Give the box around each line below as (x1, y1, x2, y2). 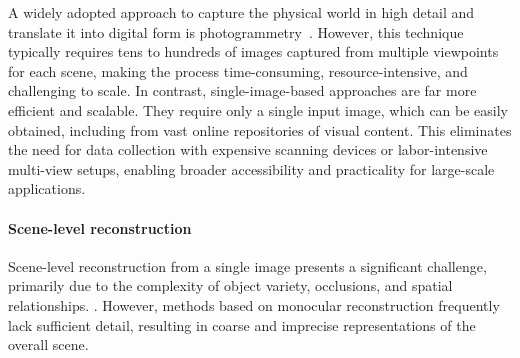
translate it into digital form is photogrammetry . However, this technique (8, 21, 464, 42)
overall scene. (8, 334, 89, 355)
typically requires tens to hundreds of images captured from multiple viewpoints (8, 41, 499, 62)
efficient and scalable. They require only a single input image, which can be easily (8, 99, 509, 120)
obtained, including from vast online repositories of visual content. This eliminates (8, 119, 512, 140)
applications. (8, 178, 86, 199)
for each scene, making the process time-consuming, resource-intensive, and (8, 60, 468, 81)
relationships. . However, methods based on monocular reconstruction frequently (8, 294, 500, 315)
